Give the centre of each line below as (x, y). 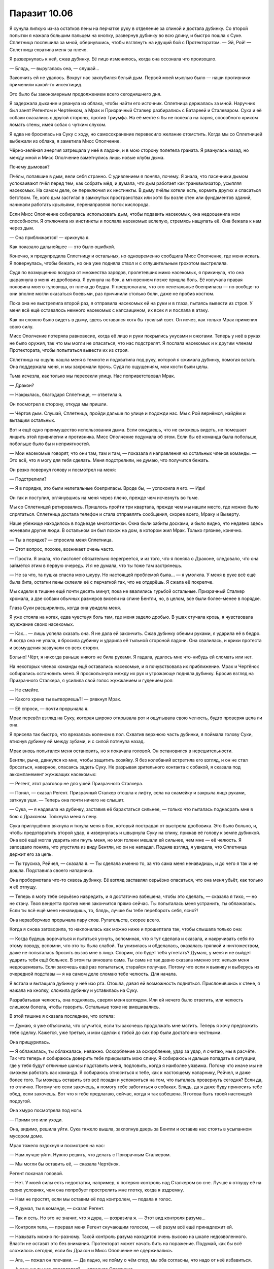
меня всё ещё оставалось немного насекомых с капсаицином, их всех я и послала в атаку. (109, 310)
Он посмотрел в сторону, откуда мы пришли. (59, 404)
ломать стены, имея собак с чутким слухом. (58, 125)
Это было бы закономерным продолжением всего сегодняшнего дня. (85, 94)
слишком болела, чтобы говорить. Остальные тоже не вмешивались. (85, 1007)
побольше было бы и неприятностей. (50, 444)
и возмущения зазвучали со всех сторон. (55, 648)
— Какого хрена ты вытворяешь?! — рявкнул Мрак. (65, 699)
